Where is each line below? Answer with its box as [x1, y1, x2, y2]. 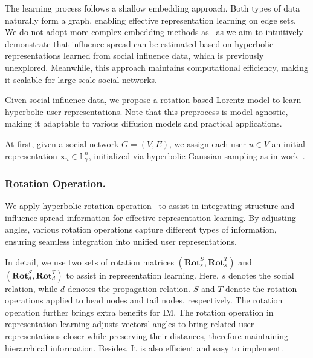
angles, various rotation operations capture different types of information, [5, 223, 277, 236]
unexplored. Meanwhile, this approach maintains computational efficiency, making [5, 61, 308, 73]
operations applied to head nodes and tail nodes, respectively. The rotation [5, 294, 283, 307]
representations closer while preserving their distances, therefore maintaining [5, 329, 288, 342]
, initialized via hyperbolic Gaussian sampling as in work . [88, 149, 305, 162]
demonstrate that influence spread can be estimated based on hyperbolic [5, 37, 274, 50]
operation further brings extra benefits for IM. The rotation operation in [5, 305, 274, 318]
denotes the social [228, 268, 294, 281]
